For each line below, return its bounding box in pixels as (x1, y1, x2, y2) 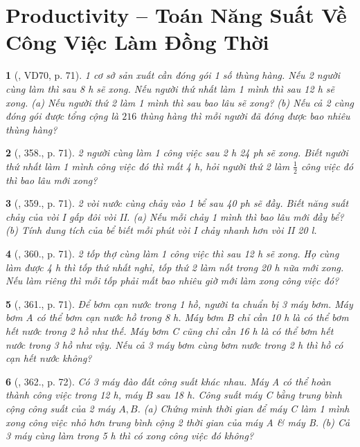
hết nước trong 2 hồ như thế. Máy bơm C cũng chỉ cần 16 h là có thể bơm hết (6, 324, 334, 338)
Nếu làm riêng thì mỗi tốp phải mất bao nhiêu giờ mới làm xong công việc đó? (6, 273, 339, 288)
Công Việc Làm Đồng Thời (6, 28, 269, 56)
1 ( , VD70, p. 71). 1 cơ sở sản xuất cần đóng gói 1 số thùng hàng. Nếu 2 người (6, 68, 341, 82)
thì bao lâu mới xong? (6, 172, 98, 187)
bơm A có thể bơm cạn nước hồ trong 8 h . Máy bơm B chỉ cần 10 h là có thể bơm (6, 310, 349, 325)
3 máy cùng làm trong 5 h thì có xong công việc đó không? (6, 428, 254, 443)
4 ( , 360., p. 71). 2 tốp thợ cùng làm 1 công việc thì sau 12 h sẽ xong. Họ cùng (6, 246, 339, 261)
